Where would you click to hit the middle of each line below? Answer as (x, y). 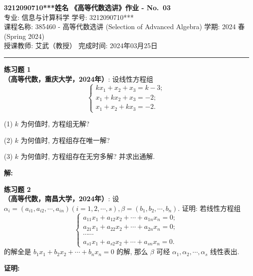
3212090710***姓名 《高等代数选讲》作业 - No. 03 (87, 7)
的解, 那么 (132, 251)
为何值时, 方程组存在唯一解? (65, 140)
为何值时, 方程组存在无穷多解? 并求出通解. (88, 156)
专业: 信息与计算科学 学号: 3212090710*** (69, 17)
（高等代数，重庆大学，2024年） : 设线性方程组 (79, 78)
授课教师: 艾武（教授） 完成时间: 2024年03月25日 (81, 45)
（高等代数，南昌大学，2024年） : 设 (62, 198)
